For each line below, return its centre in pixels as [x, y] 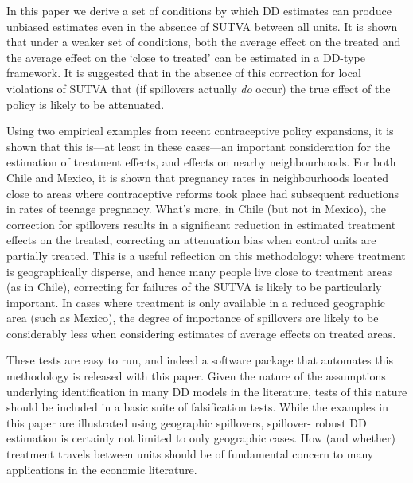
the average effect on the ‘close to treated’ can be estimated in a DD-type [186, 57]
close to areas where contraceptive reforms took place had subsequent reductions [203, 193]
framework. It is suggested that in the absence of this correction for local [184, 73]
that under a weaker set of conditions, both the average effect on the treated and [204, 42]
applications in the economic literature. [102, 469]
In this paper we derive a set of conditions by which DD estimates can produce [199, 10]
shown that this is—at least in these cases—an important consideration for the [199, 146]
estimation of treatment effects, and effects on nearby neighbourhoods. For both [201, 162]
